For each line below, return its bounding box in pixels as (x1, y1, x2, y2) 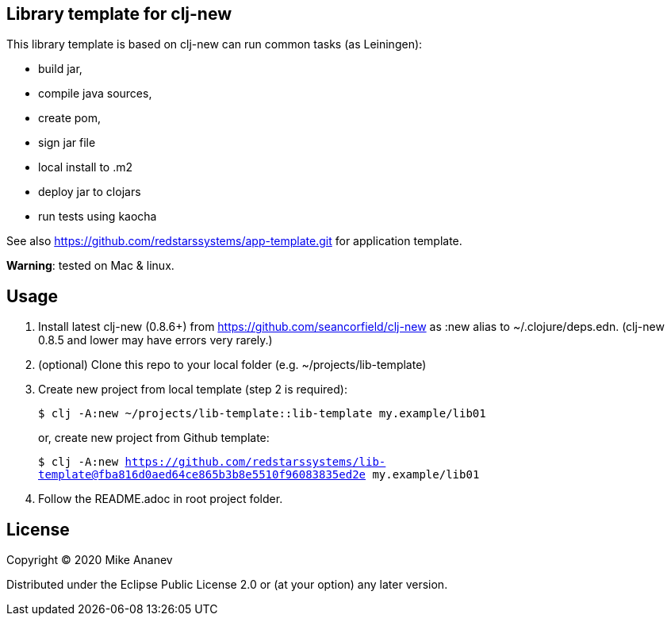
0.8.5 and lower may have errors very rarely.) (38, 333, 273, 347)
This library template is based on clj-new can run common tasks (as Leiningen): (6, 37, 423, 52)
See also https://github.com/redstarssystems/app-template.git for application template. (6, 234, 462, 248)
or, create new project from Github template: (38, 431, 270, 445)
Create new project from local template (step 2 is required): (38, 382, 347, 397)
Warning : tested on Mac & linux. (6, 259, 174, 273)
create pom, (38, 111, 102, 125)
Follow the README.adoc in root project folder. (38, 492, 283, 506)
